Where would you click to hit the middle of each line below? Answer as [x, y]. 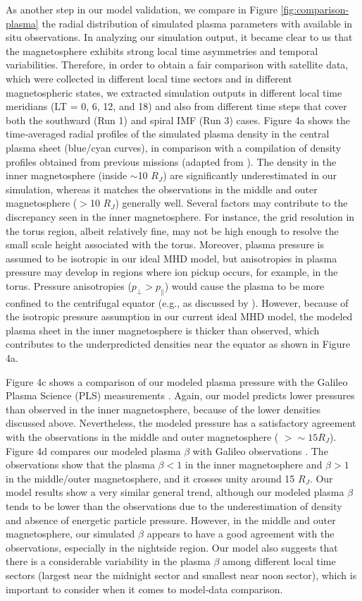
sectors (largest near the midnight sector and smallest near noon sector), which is [181, 575]
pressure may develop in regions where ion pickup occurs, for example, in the [172, 272]
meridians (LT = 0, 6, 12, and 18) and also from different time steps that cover [176, 106]
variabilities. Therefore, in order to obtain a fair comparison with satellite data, [177, 65]
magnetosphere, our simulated [70, 534]
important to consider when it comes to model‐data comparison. [144, 589]
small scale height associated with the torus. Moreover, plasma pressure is [165, 244]
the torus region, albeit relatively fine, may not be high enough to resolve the [172, 230]
